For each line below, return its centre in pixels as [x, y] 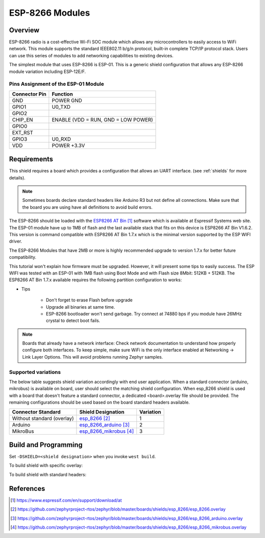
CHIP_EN [23, 120]
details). [17, 178]
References [27, 488]
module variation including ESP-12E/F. [47, 72]
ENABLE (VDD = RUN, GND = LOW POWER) [102, 120]
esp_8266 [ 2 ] [95, 418]
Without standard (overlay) [43, 418]
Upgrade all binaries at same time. [80, 307]
